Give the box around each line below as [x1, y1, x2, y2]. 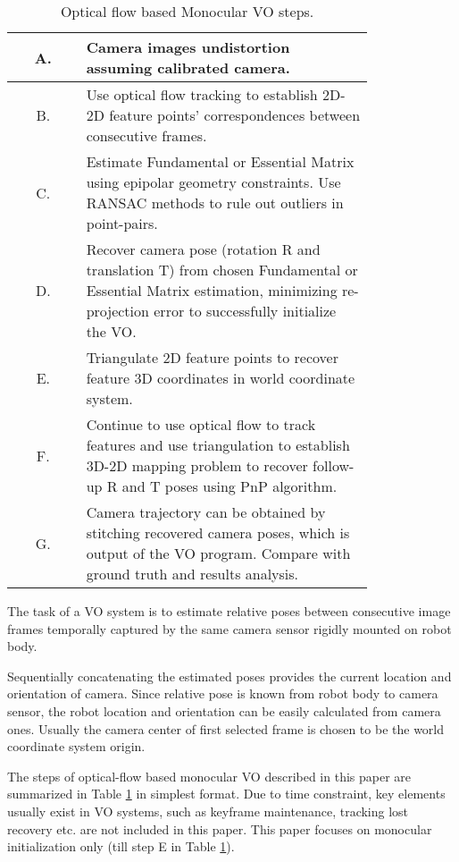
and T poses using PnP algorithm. [121, 476, 338, 496]
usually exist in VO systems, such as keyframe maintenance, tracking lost [7, 801, 409, 820]
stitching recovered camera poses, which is [86, 522, 350, 543]
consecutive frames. [86, 125, 207, 146]
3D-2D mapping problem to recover [86, 455, 308, 476]
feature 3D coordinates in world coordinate [86, 368, 355, 388]
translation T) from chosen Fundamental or [86, 259, 358, 280]
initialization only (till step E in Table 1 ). [7, 837, 235, 856]
